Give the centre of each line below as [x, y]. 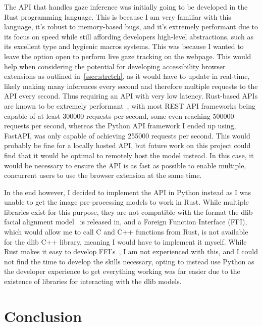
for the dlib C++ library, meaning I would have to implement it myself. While [125, 241]
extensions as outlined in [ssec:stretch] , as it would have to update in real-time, [127, 76]
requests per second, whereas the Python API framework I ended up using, [120, 126]
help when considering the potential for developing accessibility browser [115, 66]
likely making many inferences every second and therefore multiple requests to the [131, 86]
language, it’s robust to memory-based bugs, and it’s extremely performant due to [131, 27]
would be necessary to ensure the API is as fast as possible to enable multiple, [125, 165]
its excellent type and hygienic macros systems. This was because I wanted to [124, 46]
